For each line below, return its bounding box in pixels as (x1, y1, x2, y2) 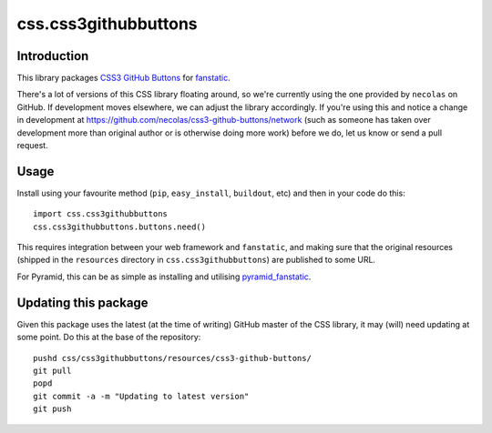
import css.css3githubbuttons (33, 209, 169, 219)
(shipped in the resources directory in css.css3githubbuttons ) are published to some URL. (16, 255, 376, 266)
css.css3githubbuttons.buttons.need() (33, 221, 207, 232)
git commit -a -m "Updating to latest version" (33, 391, 250, 401)
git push (33, 404, 72, 414)
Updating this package (16, 295, 149, 310)
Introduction (16, 48, 89, 64)
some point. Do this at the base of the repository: (16, 332, 201, 343)
